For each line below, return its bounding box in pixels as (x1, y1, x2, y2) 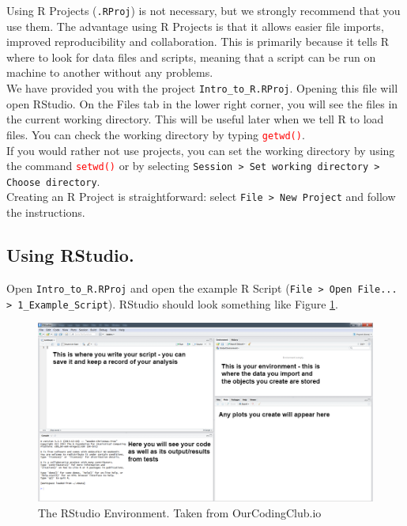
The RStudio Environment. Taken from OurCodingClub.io (38, 504, 322, 520)
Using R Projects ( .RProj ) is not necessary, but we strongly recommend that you (6, 2, 401, 18)
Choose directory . (6, 172, 100, 189)
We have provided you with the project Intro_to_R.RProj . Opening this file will (6, 80, 398, 96)
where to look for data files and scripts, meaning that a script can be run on (6, 48, 376, 65)
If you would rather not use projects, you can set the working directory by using (6, 142, 395, 158)
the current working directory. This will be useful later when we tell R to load (6, 111, 384, 127)
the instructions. (6, 204, 85, 221)
